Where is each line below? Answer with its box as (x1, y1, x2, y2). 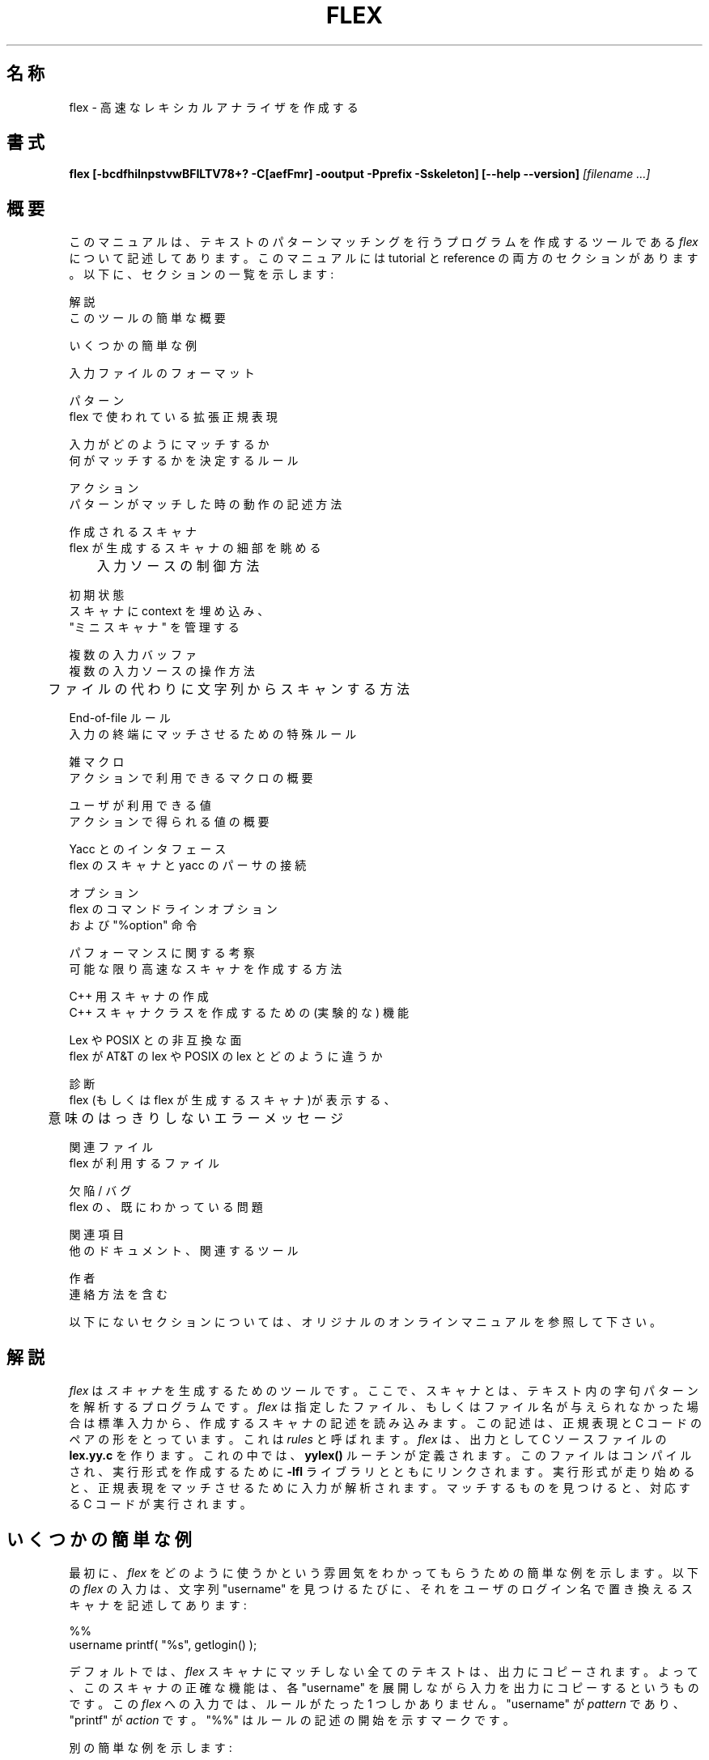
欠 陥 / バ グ (69, 1184, 132, 1198)
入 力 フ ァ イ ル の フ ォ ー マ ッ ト (69, 366, 255, 380)
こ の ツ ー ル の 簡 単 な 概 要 (69, 311, 226, 325)
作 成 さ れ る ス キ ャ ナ (69, 525, 197, 539)
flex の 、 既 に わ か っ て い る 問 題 (69, 1200, 263, 1214)
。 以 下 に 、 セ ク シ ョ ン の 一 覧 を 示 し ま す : (69, 267, 334, 282)
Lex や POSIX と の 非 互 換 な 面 (69, 1033, 242, 1048)
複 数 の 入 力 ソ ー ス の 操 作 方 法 (69, 664, 255, 678)
